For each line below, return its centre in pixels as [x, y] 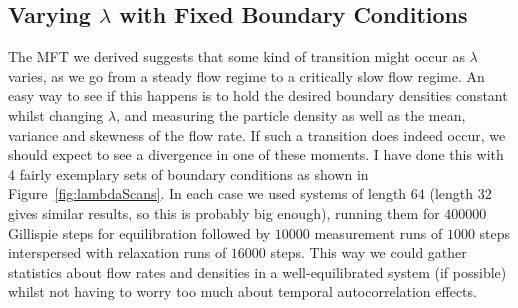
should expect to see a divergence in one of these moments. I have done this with [256, 154]
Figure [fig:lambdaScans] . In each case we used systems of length [207, 193]
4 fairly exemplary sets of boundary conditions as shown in [188, 173]
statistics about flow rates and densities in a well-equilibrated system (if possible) [257, 271]
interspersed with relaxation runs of [117, 252]
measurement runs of [378, 232]
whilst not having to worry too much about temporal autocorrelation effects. [242, 291]
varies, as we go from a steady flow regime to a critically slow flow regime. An [246, 75]
